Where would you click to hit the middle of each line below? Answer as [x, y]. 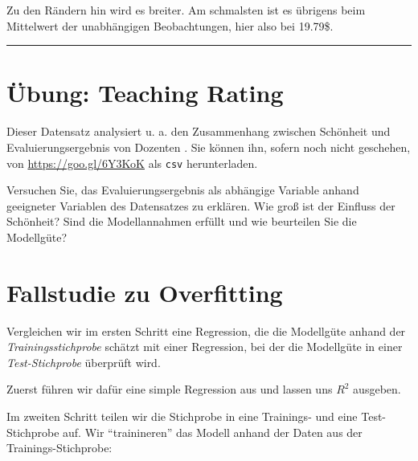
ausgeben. [377, 389]
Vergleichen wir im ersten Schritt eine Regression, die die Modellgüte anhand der [206, 330]
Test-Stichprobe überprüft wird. [84, 362]
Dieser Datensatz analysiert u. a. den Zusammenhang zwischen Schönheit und [199, 131]
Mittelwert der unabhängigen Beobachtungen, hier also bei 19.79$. [170, 25]
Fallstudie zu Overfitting [145, 292]
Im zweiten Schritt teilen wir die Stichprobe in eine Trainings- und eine [182, 416]
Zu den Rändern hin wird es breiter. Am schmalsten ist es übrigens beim [186, 10]
